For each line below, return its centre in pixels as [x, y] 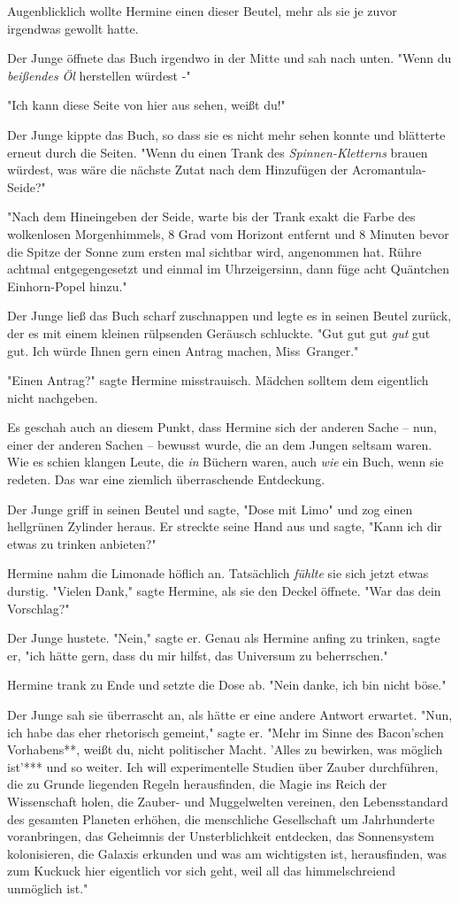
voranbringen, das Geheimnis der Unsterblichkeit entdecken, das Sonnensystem [221, 836]
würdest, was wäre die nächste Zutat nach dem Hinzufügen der [178, 170]
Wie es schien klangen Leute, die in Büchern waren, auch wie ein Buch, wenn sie [226, 462]
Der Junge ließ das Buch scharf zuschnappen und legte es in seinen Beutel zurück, [229, 316]
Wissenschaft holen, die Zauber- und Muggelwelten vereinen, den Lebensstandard [228, 801]
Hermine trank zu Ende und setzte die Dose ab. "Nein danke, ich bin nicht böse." [227, 685]
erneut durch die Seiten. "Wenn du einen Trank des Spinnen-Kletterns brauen [218, 152]
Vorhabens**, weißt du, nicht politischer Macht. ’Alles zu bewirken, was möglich [225, 749]
